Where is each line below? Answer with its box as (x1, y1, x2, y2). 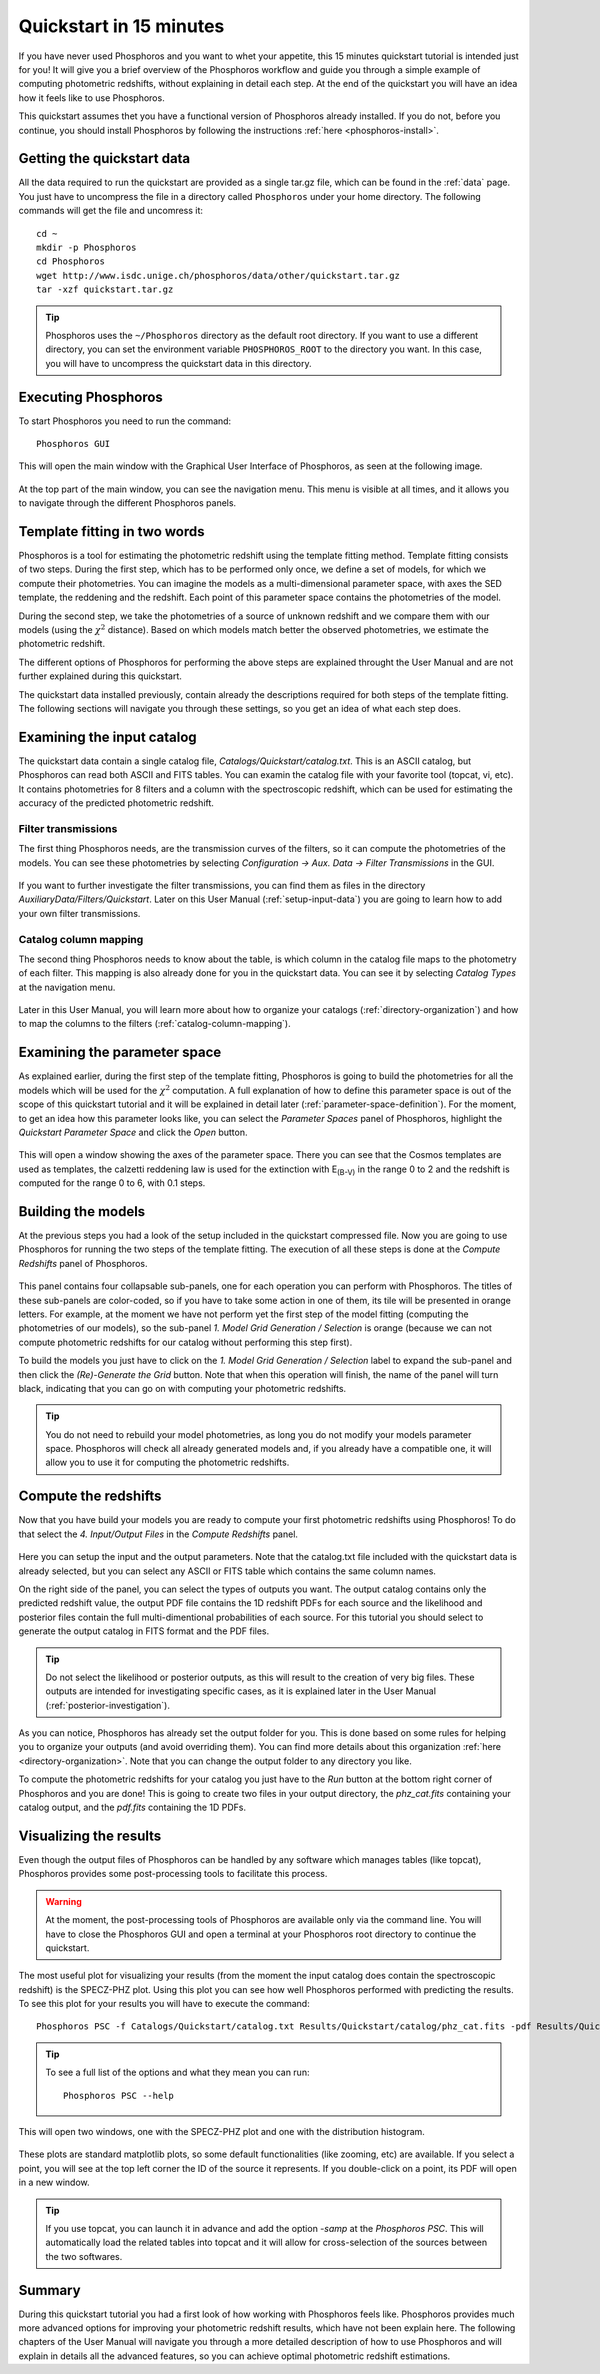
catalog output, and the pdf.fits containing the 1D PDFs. (18, 1801, 247, 1814)
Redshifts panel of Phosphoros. (18, 1257, 148, 1269)
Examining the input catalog (18, 728, 197, 745)
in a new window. (18, 2176, 90, 2189)
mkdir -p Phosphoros (36, 241, 137, 253)
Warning (45, 1895, 82, 1907)
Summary (18, 2281, 81, 2299)
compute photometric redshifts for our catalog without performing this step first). (18, 1336, 353, 1348)
